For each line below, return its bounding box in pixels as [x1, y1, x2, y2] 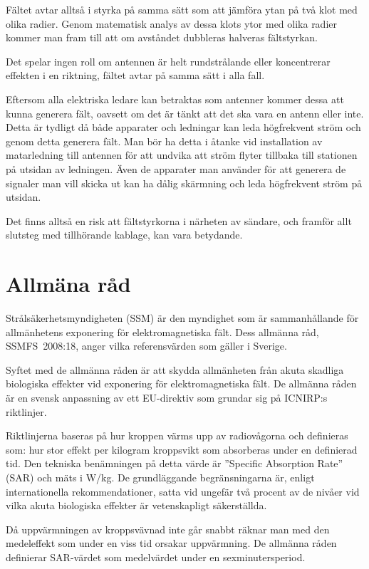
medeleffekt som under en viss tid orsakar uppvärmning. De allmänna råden [6, 536, 337, 550]
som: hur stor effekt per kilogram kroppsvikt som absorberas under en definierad [6, 442, 358, 456]
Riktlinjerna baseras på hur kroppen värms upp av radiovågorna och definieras [6, 428, 348, 443]
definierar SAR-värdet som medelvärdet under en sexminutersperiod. [6, 549, 306, 564]
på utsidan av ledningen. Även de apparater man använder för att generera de [6, 161, 346, 176]
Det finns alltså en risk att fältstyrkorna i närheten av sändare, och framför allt [6, 213, 352, 228]
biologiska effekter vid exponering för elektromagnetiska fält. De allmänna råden [6, 376, 357, 391]
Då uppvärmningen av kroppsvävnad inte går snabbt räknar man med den [6, 521, 330, 536]
